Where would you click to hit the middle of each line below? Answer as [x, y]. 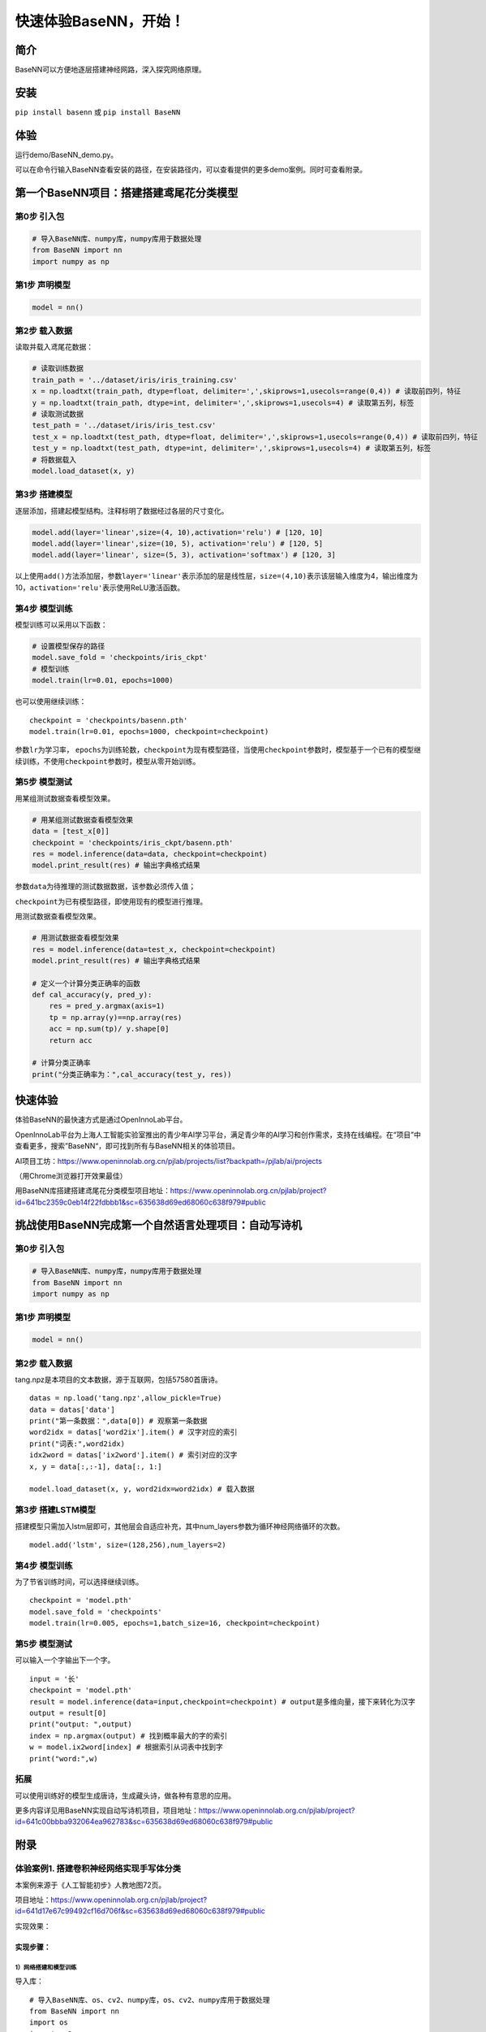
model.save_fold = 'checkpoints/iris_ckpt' [120, 658]
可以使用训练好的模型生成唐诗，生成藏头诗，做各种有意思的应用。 [125, 1795]
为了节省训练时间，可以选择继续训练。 [79, 1582]
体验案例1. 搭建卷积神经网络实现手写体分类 [98, 1869]
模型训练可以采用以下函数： [61, 625]
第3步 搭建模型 [44, 494]
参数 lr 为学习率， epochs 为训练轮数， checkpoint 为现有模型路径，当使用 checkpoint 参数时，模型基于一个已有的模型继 [218, 750]
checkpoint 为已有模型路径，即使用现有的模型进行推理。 [111, 901]
